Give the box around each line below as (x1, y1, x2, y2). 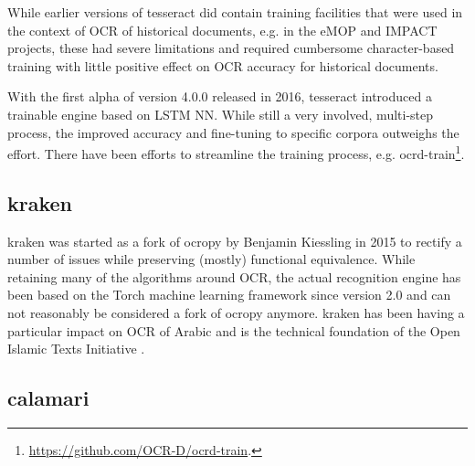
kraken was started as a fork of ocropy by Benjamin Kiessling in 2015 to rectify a (7, 231, 462, 250)
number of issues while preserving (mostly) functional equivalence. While (7, 249, 416, 269)
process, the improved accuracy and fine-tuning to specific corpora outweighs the (7, 122, 459, 142)
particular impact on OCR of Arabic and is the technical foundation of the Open (7, 321, 460, 340)
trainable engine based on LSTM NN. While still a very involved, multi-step (7, 104, 434, 123)
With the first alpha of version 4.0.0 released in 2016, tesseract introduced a (7, 87, 432, 106)
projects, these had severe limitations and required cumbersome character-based (7, 38, 455, 58)
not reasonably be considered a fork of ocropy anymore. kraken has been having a (7, 302, 465, 322)
